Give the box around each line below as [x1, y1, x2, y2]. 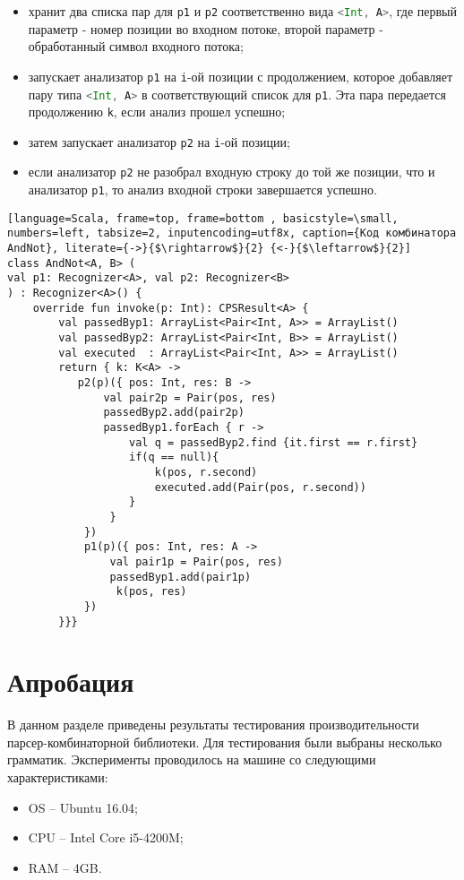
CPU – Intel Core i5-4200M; [28, 828, 184, 847]
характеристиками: [7, 768, 108, 787]
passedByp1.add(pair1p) [109, 570, 252, 583]
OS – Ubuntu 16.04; [28, 798, 138, 816]
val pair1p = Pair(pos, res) [109, 555, 283, 568]
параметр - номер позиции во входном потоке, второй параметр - [28, 19, 383, 38]
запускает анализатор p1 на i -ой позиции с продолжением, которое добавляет [28, 66, 453, 85]
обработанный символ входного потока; [28, 37, 244, 56]
